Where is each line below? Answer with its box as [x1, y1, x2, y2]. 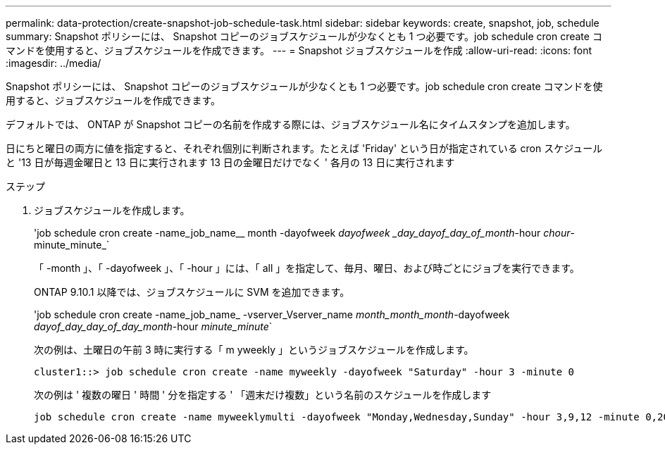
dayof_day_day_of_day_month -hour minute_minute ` [34, 320, 273, 332]
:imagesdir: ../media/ [6, 57, 101, 69]
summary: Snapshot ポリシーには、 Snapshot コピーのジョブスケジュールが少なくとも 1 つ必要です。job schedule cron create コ [6, 30, 602, 42]
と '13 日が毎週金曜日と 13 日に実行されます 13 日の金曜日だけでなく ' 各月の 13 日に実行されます [6, 156, 455, 168]
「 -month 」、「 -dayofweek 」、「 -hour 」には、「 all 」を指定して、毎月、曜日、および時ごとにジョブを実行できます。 [34, 262, 580, 274]
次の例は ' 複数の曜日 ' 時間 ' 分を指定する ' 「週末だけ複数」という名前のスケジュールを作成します [34, 389, 492, 401]
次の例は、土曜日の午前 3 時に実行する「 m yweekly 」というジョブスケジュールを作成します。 [34, 344, 474, 356]
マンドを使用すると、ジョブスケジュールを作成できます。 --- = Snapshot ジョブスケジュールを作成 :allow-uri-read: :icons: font [6, 44, 592, 56]
